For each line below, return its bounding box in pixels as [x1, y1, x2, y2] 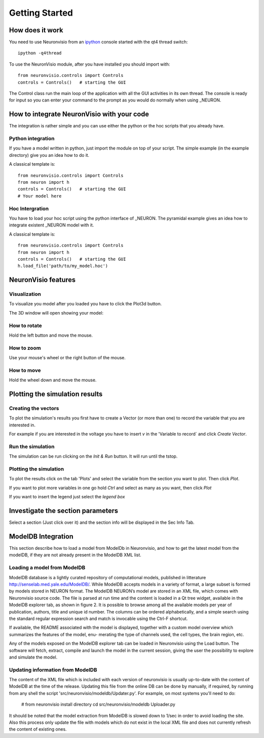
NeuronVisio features [9, 276, 76, 284]
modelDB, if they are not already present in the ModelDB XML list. [9, 552, 142, 558]
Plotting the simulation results [9, 390, 103, 398]
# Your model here [18, 193, 62, 198]
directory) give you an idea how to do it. [9, 152, 89, 158]
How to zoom [9, 344, 41, 351]
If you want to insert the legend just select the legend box [9, 494, 125, 500]
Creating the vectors [9, 405, 59, 412]
